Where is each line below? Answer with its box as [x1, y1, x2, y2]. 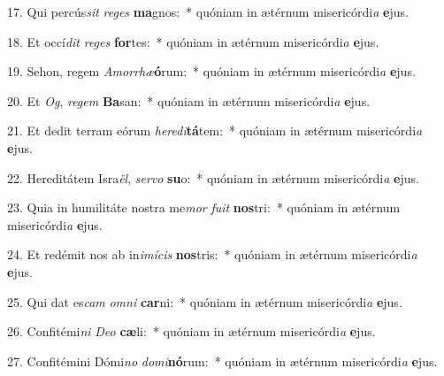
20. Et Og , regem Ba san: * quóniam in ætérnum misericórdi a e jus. [7, 91, 371, 110]
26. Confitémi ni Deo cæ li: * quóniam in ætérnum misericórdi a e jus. [7, 322, 376, 341]
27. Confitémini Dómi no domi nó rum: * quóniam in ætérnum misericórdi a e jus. [7, 351, 438, 370]
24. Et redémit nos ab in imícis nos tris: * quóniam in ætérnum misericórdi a [7, 245, 417, 264]
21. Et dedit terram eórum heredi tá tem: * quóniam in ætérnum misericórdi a [7, 121, 423, 140]
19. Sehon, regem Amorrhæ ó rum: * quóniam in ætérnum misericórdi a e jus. [7, 62, 416, 81]
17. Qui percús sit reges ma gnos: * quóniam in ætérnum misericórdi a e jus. [7, 3, 409, 20]
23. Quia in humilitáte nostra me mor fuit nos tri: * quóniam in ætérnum [7, 198, 401, 217]
